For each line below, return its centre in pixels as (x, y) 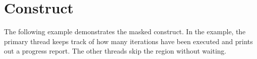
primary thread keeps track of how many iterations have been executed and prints (128, 41)
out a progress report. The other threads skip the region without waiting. (115, 51)
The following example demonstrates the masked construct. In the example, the (125, 31)
